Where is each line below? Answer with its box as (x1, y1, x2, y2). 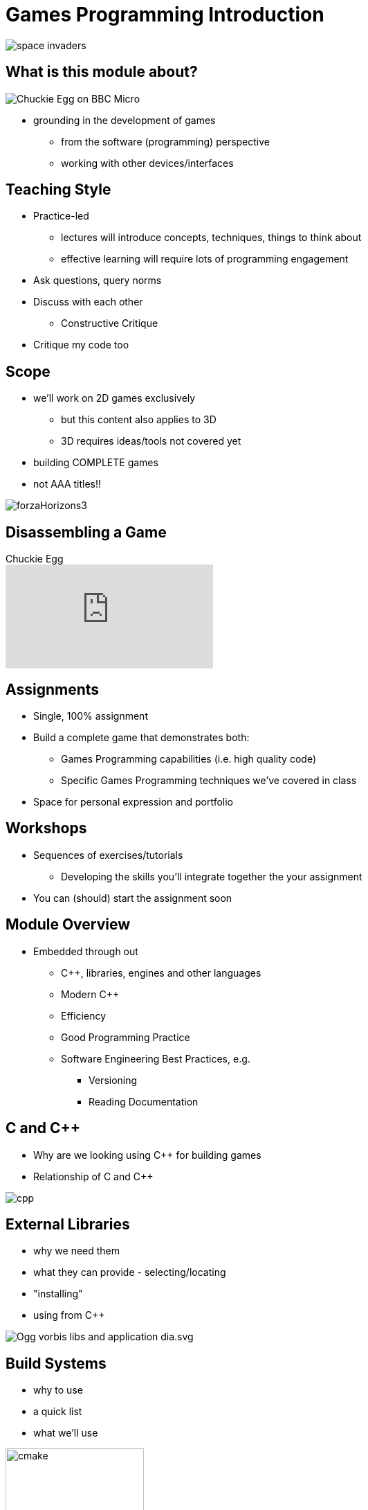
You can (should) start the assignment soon (33, 891, 232, 904)
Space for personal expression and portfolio (33, 795, 233, 808)
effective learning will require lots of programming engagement (61, 253, 349, 265)
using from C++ (33, 1309, 105, 1322)
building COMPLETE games (33, 456, 158, 469)
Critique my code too (33, 339, 129, 351)
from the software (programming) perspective (61, 135, 270, 148)
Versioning (89, 1074, 138, 1086)
